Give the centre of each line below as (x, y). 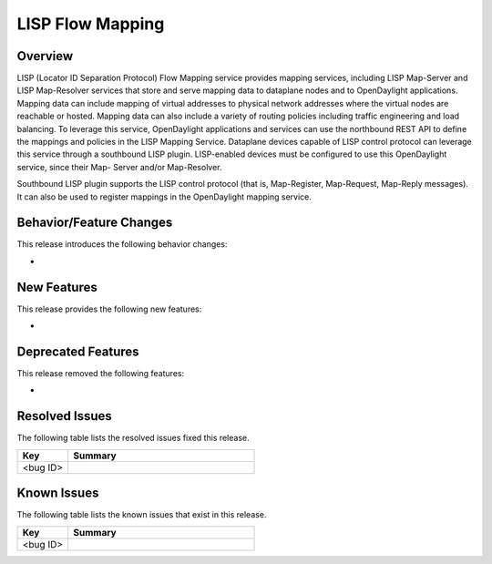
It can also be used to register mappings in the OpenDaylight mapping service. (164, 197)
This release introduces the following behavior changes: (122, 244)
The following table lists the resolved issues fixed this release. (133, 438)
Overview (45, 56)
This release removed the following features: (101, 374)
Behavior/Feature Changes (95, 223)
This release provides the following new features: (109, 309)
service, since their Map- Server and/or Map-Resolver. (119, 167)
